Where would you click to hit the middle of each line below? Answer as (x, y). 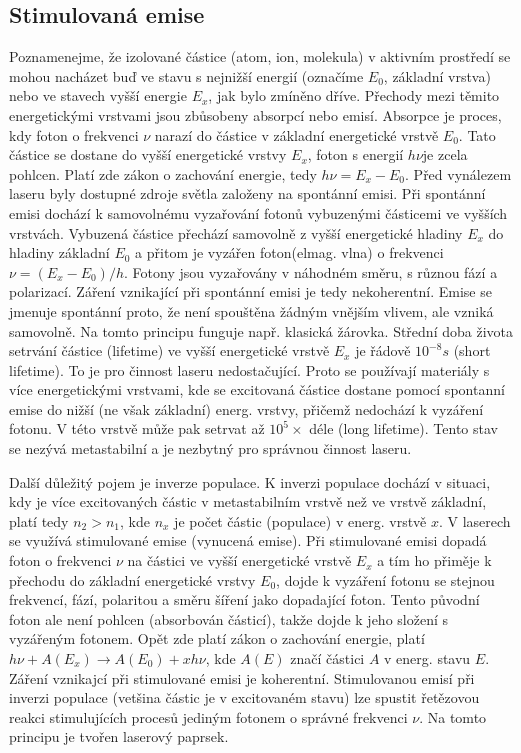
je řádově (383, 350)
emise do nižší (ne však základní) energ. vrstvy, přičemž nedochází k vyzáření (246, 408)
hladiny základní (59, 252)
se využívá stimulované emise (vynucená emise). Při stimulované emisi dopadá (248, 540)
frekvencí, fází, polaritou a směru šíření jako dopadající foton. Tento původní (244, 599)
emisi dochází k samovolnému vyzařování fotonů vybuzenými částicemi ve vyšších (258, 212)
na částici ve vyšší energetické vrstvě (239, 560)
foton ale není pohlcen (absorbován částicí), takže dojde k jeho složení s (229, 618)
